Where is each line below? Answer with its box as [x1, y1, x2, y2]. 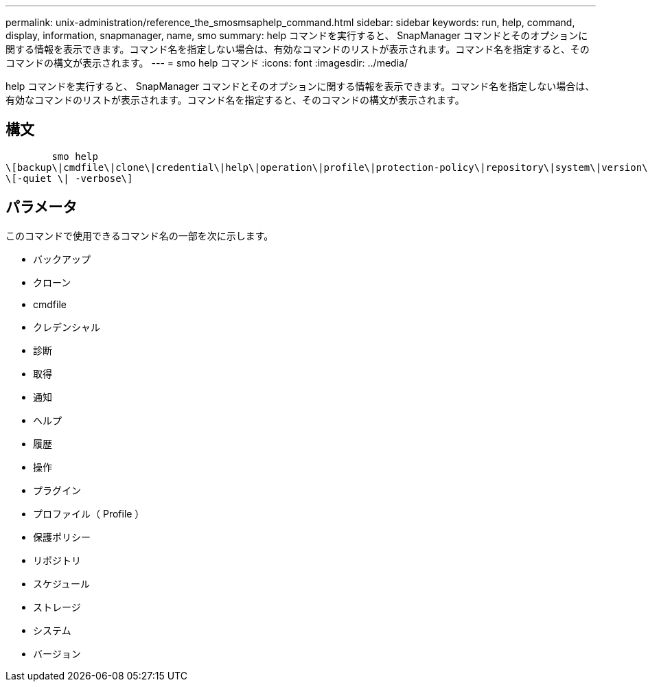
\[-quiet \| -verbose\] [5, 172, 133, 184]
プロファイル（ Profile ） [33, 507, 145, 520]
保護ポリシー [33, 531, 91, 543]
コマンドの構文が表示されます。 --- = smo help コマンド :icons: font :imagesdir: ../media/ [5, 57, 408, 69]
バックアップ [33, 253, 91, 265]
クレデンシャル [33, 321, 100, 333]
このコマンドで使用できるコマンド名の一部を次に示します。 [5, 229, 274, 242]
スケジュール [33, 577, 91, 590]
